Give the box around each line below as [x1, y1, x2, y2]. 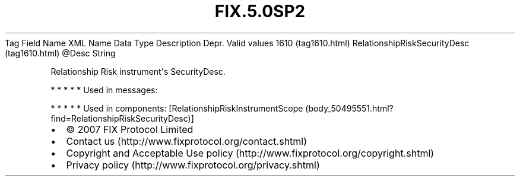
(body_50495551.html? [305, 103, 394, 113]
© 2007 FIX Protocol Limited [66, 123, 194, 135]
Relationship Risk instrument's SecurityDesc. [50, 66, 226, 77]
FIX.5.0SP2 [214, 1, 306, 21]
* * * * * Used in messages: [50, 84, 158, 95]
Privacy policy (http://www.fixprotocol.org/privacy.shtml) [66, 158, 320, 171]
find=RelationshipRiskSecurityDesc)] [50, 113, 194, 123]
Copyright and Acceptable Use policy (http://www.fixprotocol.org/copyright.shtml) [66, 147, 435, 159]
